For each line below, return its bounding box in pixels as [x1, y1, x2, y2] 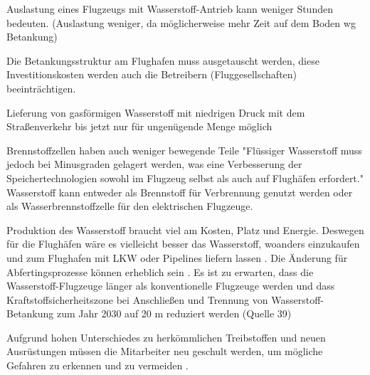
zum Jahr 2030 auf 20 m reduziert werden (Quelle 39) [56, 306, 292, 321]
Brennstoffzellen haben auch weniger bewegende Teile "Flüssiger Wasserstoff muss [6, 142, 362, 157]
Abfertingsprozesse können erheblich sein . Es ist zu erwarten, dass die [6, 264, 314, 279]
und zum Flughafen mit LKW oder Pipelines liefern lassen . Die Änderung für [6, 250, 348, 265]
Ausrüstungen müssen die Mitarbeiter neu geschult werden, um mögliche [6, 344, 323, 359]
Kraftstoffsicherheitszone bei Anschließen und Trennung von [6, 292, 268, 307]
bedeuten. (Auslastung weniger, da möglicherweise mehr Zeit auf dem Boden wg [6, 15, 356, 30]
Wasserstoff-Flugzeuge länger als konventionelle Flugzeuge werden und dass [6, 278, 335, 293]
